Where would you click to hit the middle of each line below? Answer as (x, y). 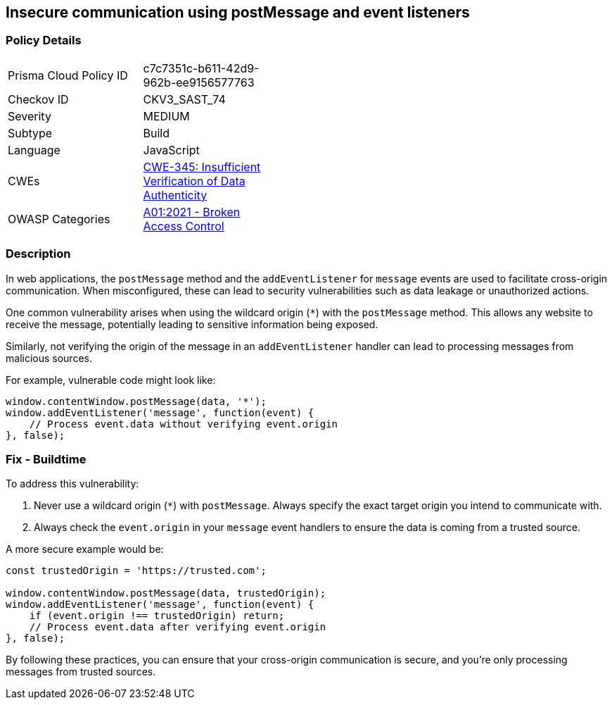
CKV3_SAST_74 (184, 99)
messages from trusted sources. (81, 672)
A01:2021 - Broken (192, 212)
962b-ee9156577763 (199, 82)
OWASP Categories (59, 219)
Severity (30, 116)
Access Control (184, 226)
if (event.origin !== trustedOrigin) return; (157, 616)
